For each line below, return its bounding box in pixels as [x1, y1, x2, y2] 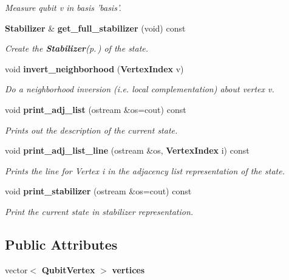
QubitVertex [41, 263, 95, 276]
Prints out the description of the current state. [5, 123, 178, 136]
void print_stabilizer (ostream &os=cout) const [5, 185, 192, 197]
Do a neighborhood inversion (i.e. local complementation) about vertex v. [5, 83, 274, 95]
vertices [112, 263, 145, 276]
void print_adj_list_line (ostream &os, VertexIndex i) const [5, 144, 250, 157]
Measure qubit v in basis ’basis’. [5, 1, 121, 13]
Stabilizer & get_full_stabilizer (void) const [5, 21, 186, 34]
